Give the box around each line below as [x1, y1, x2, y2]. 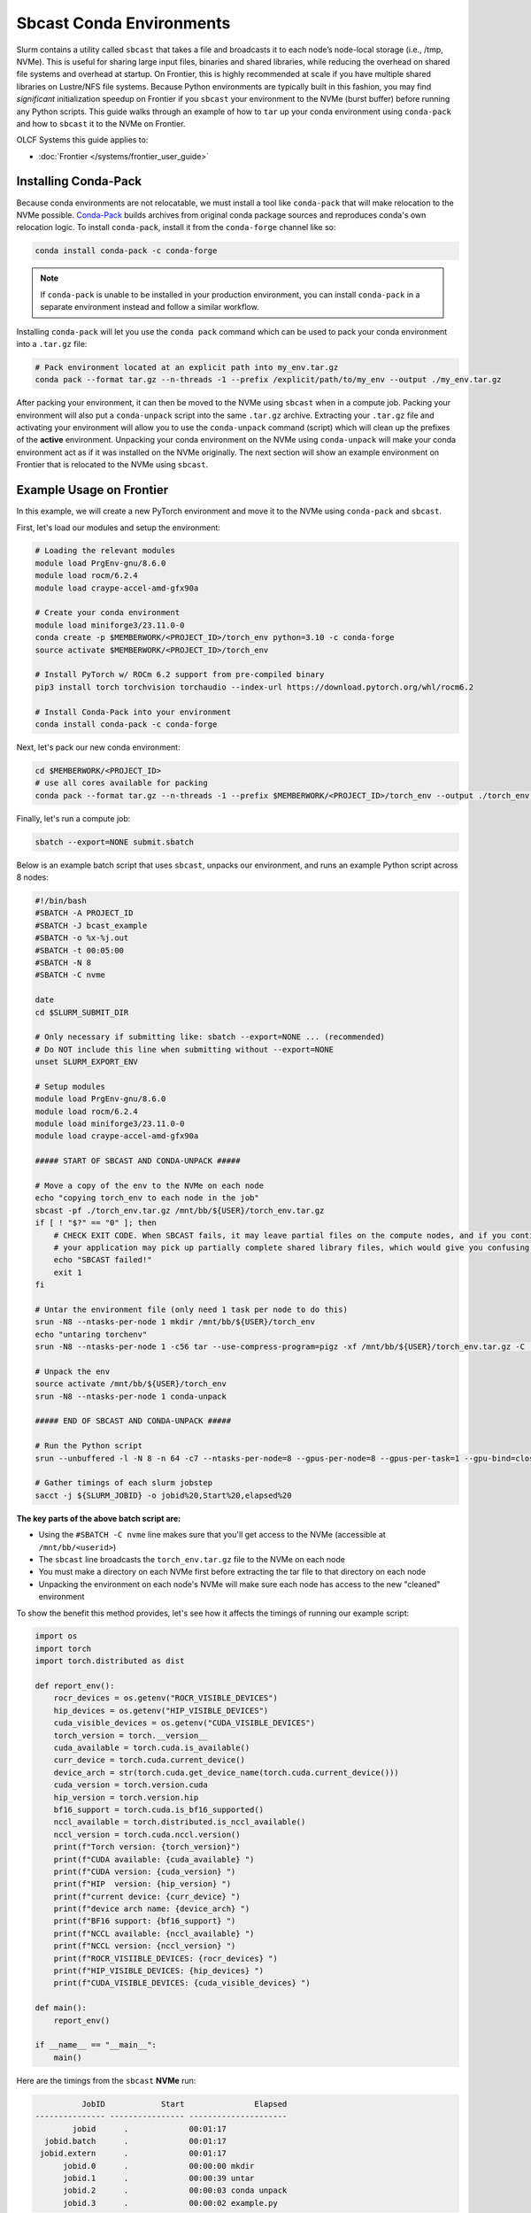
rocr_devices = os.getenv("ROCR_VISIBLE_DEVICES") [53, 1693, 278, 1703]
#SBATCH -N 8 [35, 957, 92, 968]
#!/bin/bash [35, 896, 88, 906]
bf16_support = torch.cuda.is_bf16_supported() [53, 1804, 265, 1815]
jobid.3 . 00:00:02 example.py [63, 2198, 278, 2208]
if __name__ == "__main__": [35, 2040, 157, 2050]
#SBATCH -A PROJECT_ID [35, 908, 134, 918]
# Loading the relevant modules [35, 545, 176, 556]
